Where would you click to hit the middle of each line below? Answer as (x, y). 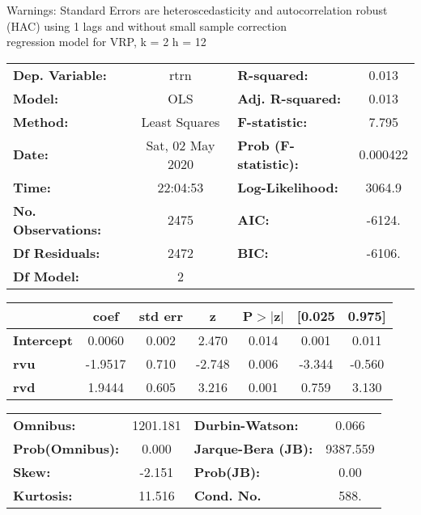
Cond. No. (228, 495)
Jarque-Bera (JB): (253, 448)
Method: (41, 121)
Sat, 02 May (181, 145)
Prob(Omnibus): (66, 448)
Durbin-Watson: (246, 424)
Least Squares (181, 121)
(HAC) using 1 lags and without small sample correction (147, 25)
